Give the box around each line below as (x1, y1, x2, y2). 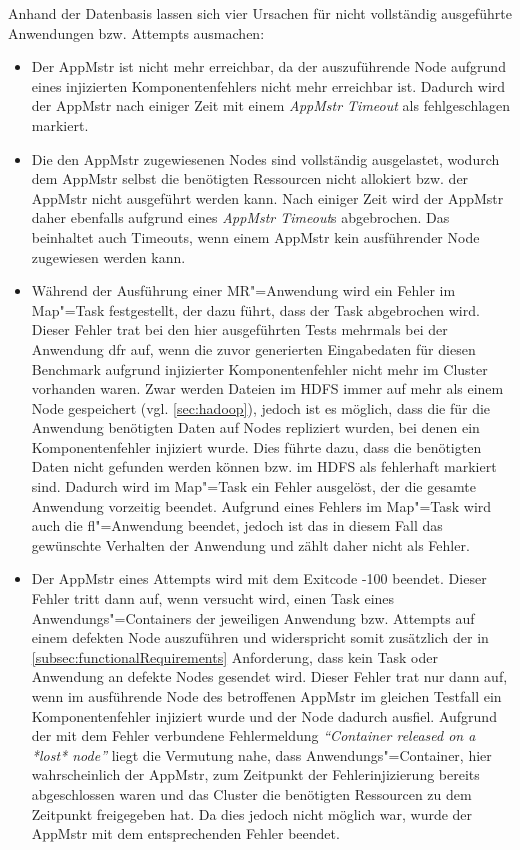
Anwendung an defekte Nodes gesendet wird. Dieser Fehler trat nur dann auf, (31, 666, 508, 687)
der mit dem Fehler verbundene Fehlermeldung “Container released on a (31, 725, 476, 746)
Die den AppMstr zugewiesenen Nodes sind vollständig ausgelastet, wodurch (31, 148, 500, 169)
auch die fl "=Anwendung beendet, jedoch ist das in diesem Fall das (31, 515, 443, 536)
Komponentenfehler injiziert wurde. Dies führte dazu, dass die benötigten (31, 436, 482, 457)
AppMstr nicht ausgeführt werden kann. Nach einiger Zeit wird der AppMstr (31, 187, 504, 208)
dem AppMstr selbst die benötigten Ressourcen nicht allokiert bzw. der (31, 168, 469, 189)
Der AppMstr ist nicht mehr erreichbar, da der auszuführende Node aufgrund (31, 56, 506, 77)
